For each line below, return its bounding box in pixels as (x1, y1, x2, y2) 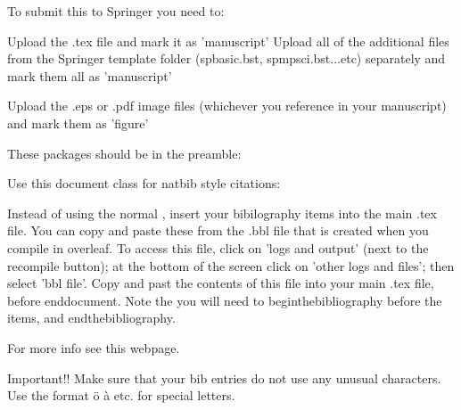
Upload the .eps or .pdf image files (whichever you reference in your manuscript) (7, 96, 447, 115)
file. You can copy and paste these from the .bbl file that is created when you (7, 221, 429, 240)
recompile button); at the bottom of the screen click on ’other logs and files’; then (7, 256, 455, 275)
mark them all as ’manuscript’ (7, 66, 172, 85)
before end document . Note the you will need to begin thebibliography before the (7, 291, 442, 309)
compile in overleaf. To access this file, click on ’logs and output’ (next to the (7, 238, 429, 257)
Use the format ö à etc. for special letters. (7, 386, 235, 405)
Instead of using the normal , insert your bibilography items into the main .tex (7, 203, 437, 222)
